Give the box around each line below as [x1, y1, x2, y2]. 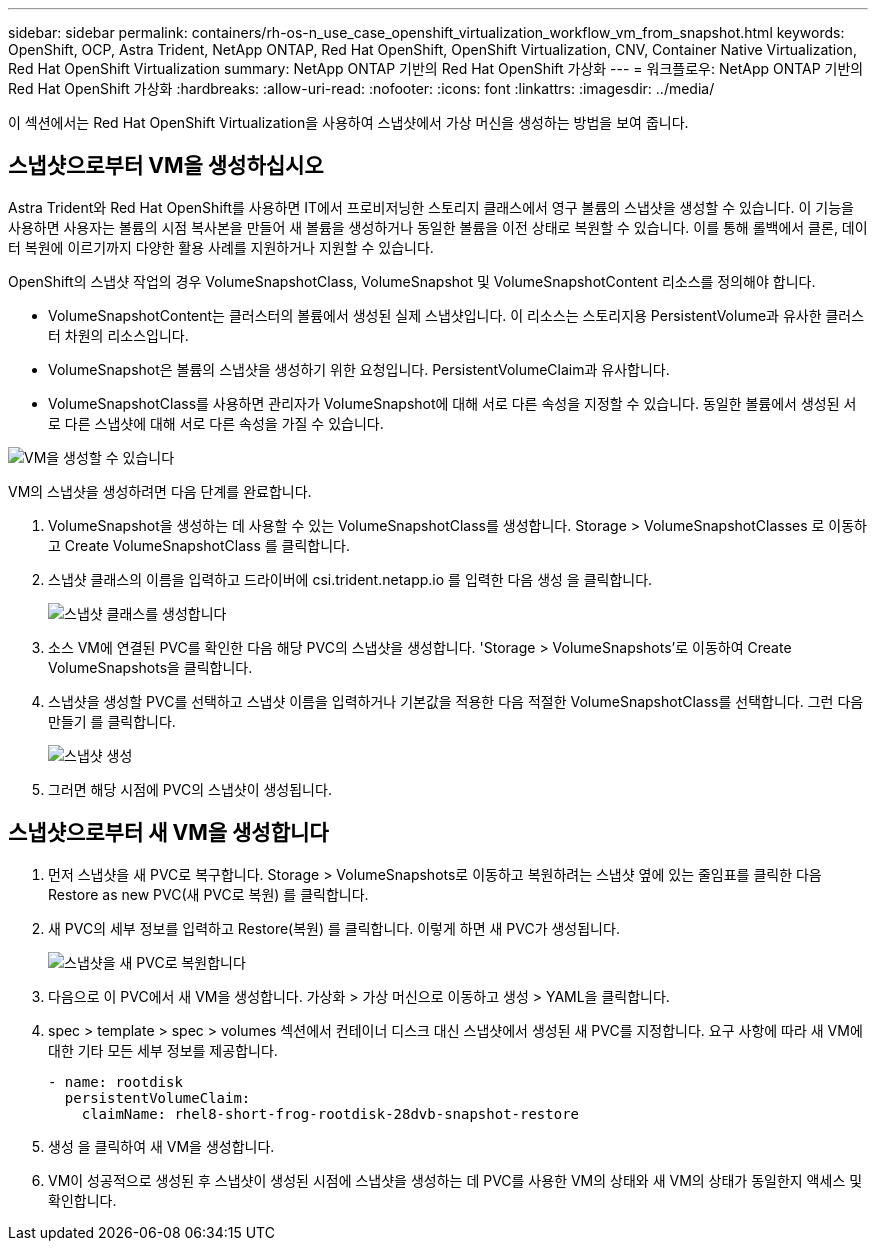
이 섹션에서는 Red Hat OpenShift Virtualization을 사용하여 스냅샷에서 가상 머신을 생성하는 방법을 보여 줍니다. [8, 114, 689, 131]
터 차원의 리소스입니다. [48, 326, 189, 344]
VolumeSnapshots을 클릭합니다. [48, 658, 253, 676]
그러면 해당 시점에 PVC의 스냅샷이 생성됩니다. [48, 780, 332, 798]
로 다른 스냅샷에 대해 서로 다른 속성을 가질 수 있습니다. [48, 414, 384, 432]
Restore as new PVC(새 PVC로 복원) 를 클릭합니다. [48, 885, 369, 903]
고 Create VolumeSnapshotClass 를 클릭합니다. [48, 536, 350, 554]
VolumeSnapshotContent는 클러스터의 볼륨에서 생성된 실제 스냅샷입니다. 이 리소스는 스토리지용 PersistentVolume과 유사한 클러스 [48, 306, 865, 324]
